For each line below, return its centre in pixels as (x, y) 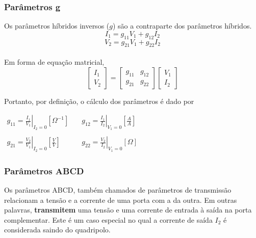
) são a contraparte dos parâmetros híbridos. (182, 26)
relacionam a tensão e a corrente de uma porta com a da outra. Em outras (121, 200)
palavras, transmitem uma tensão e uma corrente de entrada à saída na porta (128, 210)
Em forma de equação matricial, (54, 62)
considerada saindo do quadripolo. (57, 230)
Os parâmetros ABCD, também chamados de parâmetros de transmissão (118, 189)
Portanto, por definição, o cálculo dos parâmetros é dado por (99, 101)
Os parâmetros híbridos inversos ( (57, 26)
